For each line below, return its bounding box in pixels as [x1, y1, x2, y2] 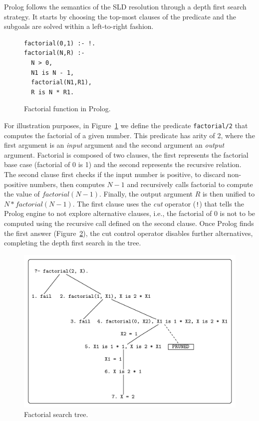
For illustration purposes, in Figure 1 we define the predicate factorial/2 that [4, 120, 248, 130]
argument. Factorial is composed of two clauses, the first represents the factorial [4, 149, 249, 160]
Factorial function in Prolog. [24, 103, 111, 114]
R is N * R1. [31, 88, 74, 96]
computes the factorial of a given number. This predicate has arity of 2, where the [4, 130, 255, 140]
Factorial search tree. [24, 409, 88, 420]
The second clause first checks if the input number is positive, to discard [4, 169, 226, 179]
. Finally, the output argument [99, 189, 193, 199]
